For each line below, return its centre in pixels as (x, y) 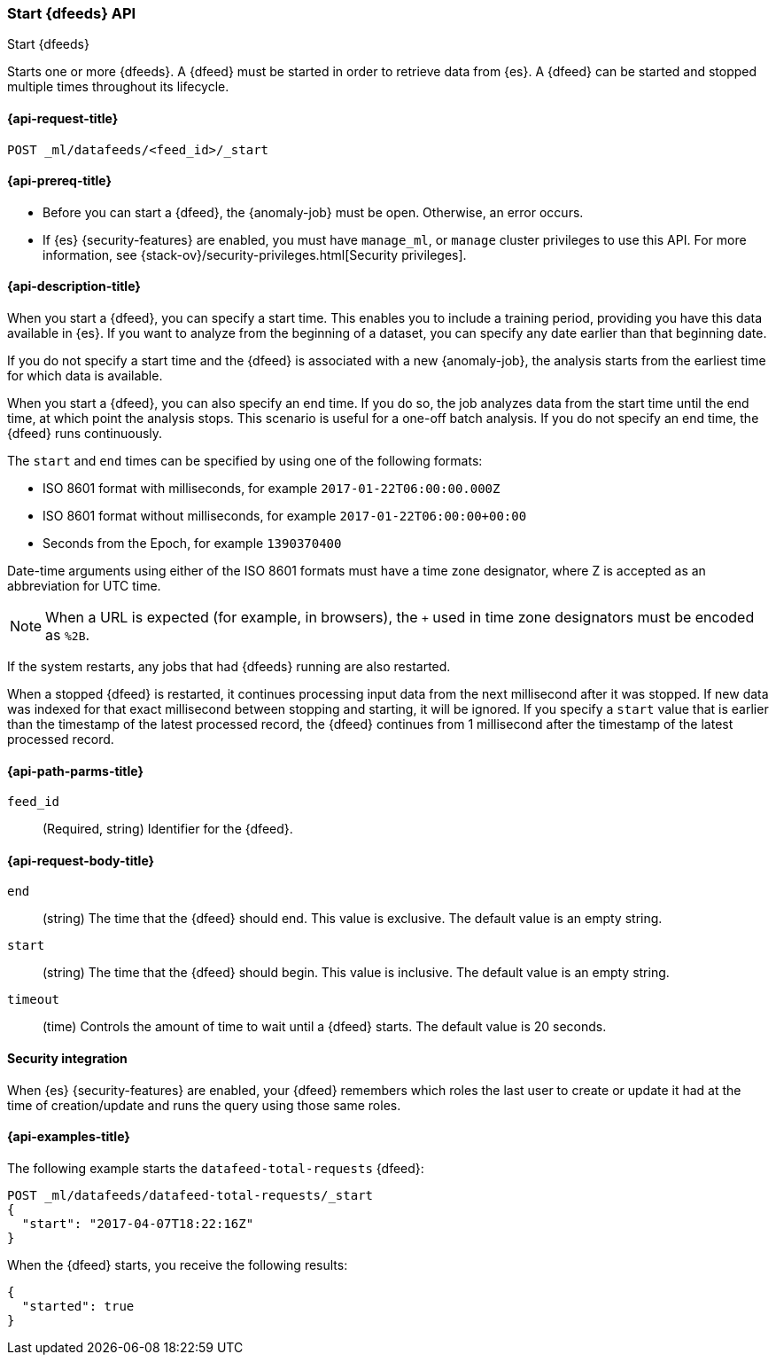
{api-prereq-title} (60, 181)
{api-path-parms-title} (76, 771)
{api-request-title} (63, 118)
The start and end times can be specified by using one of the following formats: (245, 461)
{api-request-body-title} (81, 860)
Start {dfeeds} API (72, 13)
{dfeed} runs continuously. (85, 434)
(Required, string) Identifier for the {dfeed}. (168, 829)
